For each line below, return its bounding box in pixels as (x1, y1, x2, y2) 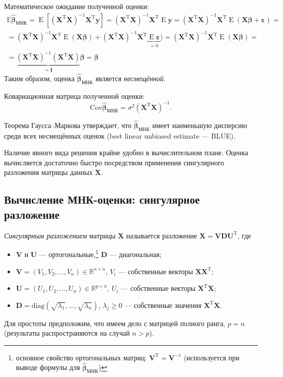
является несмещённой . (95, 73, 166, 83)
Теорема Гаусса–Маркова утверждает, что (4, 119, 131, 130)
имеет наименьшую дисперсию (152, 119, 247, 130)
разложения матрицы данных (4, 167, 93, 177)
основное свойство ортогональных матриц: (16, 352, 147, 362)
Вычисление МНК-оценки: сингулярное (4, 192, 200, 207)
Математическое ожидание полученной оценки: (4, 1, 149, 11)
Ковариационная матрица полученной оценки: (4, 90, 145, 101)
